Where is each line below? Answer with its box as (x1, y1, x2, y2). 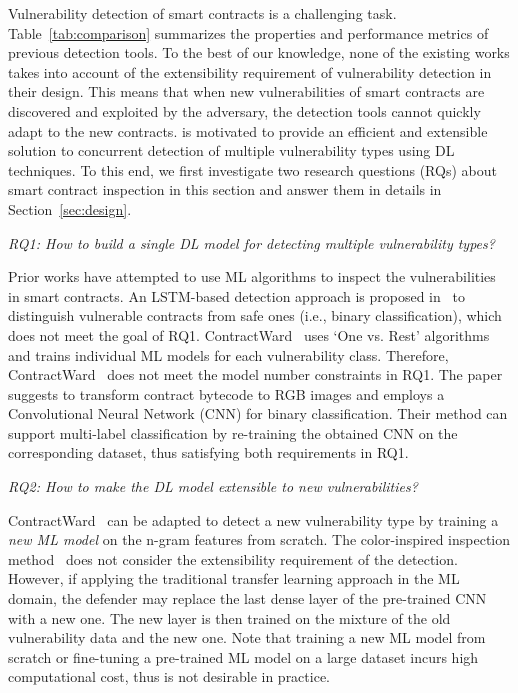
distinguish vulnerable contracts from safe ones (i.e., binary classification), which (8, 305, 502, 326)
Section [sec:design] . (8, 198, 132, 219)
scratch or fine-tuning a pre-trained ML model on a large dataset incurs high (8, 646, 479, 667)
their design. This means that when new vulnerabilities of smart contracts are (8, 81, 485, 102)
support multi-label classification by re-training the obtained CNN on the (8, 422, 458, 443)
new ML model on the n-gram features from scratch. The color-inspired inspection (8, 529, 511, 550)
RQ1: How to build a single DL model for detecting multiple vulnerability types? (8, 232, 495, 253)
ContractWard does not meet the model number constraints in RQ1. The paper (8, 364, 503, 385)
